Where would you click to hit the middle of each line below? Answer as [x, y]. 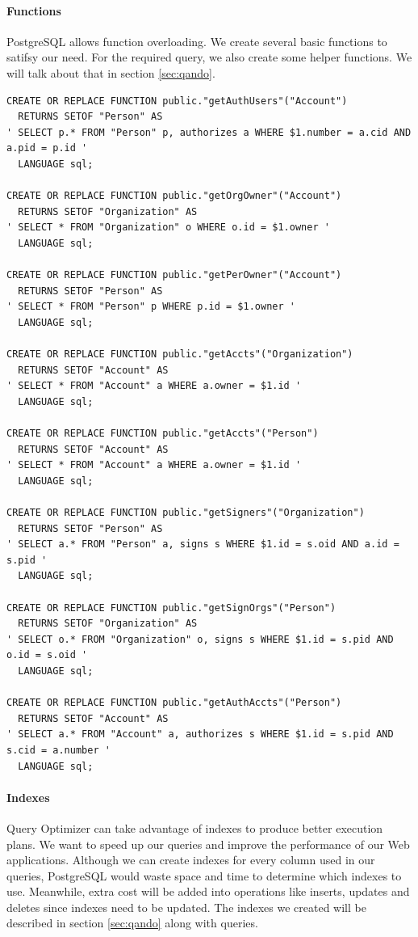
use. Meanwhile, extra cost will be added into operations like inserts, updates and [208, 891]
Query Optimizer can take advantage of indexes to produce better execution [195, 827]
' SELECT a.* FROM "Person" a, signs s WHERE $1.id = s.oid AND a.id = [203, 544]
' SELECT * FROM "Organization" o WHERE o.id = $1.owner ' [168, 228]
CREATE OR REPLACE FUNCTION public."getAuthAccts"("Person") [174, 703]
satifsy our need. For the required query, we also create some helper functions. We [209, 57]
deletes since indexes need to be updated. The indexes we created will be [186, 907]
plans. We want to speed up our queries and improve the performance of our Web [208, 844]
